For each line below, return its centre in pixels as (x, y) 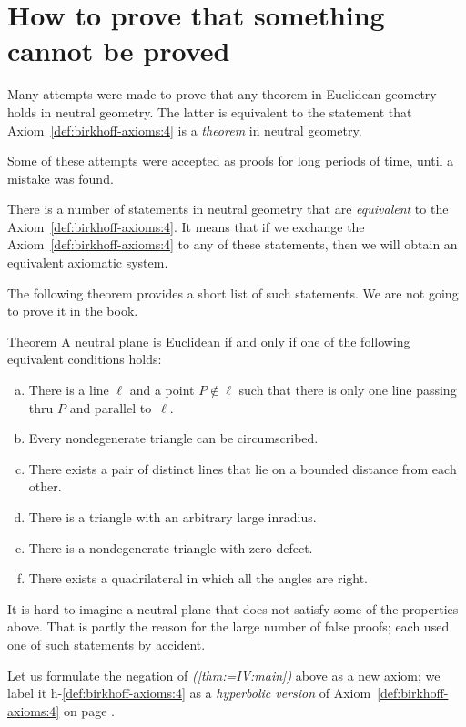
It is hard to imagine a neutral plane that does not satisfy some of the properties (233, 608)
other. (45, 486)
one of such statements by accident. (106, 644)
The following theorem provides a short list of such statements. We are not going (233, 293)
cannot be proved (119, 50)
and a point (162, 390)
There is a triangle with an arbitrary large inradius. (172, 517)
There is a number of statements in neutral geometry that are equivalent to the (228, 209)
